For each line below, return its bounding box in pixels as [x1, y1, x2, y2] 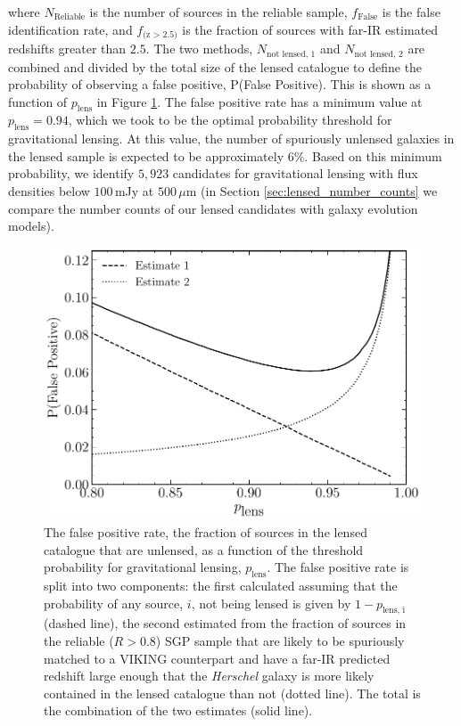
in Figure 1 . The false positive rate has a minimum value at [96, 92, 423, 110]
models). [8, 216, 54, 235]
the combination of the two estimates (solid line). [44, 701, 313, 720]
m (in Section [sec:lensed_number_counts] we [185, 182, 438, 200]
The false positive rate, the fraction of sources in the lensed [44, 523, 367, 541]
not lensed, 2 [354, 49, 403, 59]
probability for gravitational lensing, [44, 558, 242, 576]
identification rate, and [8, 20, 133, 38]
